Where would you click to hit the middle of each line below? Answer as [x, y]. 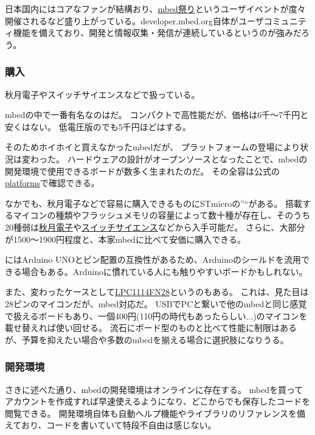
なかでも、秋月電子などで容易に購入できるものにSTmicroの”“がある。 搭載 [154, 203]
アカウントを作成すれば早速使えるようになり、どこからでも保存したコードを [158, 401]
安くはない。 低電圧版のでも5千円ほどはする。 [98, 126]
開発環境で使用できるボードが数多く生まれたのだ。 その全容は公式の [142, 171]
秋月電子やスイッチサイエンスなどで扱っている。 [102, 94]
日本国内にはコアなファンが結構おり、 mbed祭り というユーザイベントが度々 [155, 9]
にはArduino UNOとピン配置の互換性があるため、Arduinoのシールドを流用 [153, 259]
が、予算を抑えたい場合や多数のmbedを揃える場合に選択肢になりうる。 [147, 339]
